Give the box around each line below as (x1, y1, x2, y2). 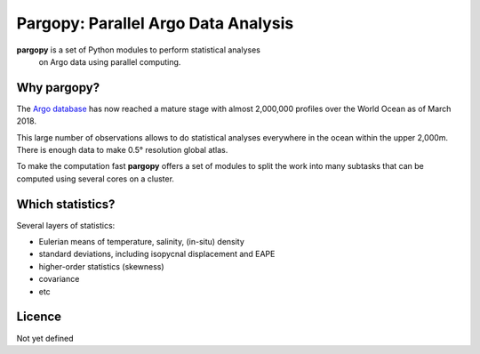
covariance (38, 274, 80, 285)
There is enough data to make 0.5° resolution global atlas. (16, 145, 228, 156)
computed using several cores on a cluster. (16, 173, 175, 184)
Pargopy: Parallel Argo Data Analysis (16, 13, 294, 33)
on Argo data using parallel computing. (38, 56, 181, 67)
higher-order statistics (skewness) (38, 261, 164, 271)
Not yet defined (16, 333, 75, 343)
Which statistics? (16, 197, 116, 212)
